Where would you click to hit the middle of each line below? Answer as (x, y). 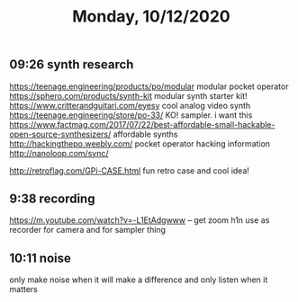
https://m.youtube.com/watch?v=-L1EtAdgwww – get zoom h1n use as (140, 220)
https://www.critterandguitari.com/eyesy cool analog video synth (130, 105)
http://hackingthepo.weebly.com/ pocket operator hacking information (140, 143)
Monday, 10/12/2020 (151, 17)
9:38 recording (52, 199)
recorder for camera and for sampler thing (88, 230)
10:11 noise (41, 258)
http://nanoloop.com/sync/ (59, 153)
